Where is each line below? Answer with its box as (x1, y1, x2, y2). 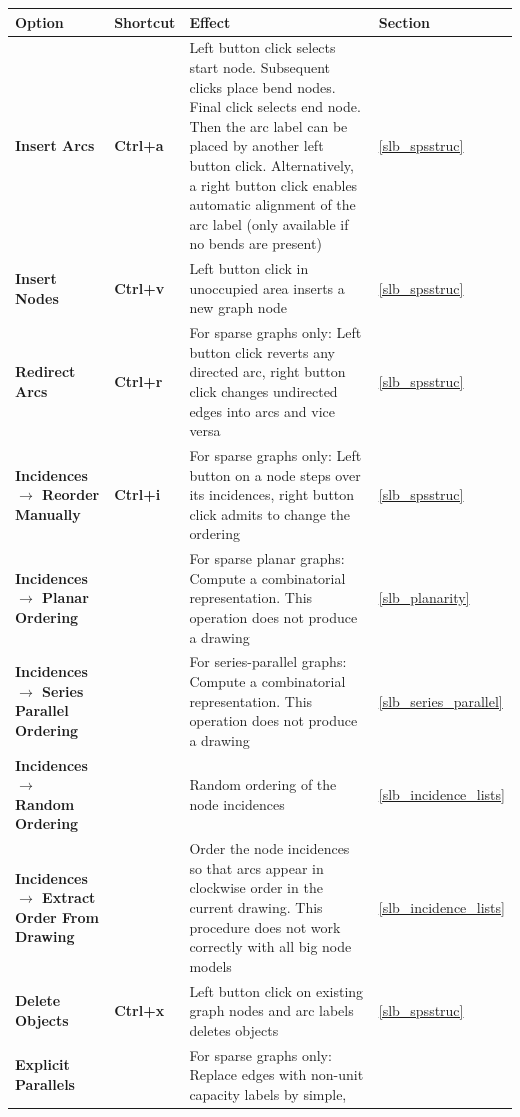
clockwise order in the (189, 877, 323, 898)
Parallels (15, 1074, 75, 1095)
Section (378, 11, 430, 32)
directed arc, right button (189, 361, 346, 382)
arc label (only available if (189, 213, 349, 234)
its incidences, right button (189, 484, 355, 505)
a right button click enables (189, 174, 358, 195)
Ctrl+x (114, 1000, 165, 1021)
